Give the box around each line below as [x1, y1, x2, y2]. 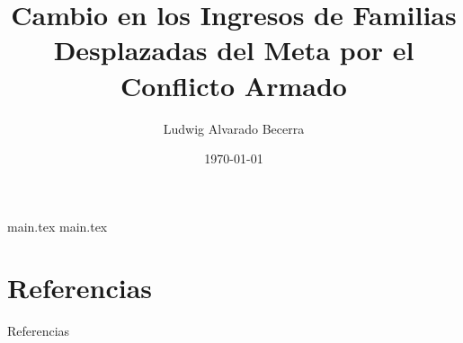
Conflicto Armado [120, 66, 347, 103]
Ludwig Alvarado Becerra [163, 119, 305, 137]
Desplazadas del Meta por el [53, 31, 414, 68]
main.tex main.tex [7, 216, 108, 235]
